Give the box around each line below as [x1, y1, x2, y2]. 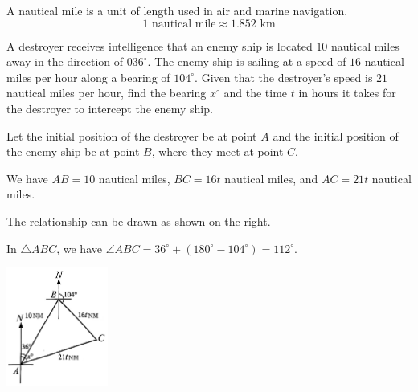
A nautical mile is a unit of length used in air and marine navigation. [6, 2, 348, 18]
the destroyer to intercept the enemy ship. [6, 100, 213, 116]
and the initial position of [273, 127, 399, 144]
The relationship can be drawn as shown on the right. [6, 212, 271, 229]
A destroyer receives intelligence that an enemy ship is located [6, 37, 313, 54]
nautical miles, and [224, 169, 318, 186]
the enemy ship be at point [6, 143, 140, 160]
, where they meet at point [151, 143, 284, 160]
